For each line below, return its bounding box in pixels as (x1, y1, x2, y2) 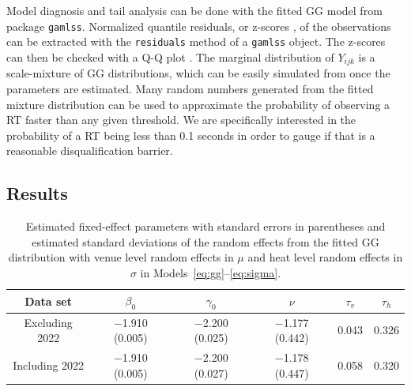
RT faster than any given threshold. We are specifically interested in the (6, 111, 356, 128)
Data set (25, 292, 72, 309)
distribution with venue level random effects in (8, 249, 234, 265)
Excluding (24, 314, 73, 330)
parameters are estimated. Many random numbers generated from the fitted (6, 80, 374, 96)
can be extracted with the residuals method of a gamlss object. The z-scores (6, 33, 386, 50)
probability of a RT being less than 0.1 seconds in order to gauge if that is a (6, 126, 375, 143)
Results (6, 181, 68, 205)
